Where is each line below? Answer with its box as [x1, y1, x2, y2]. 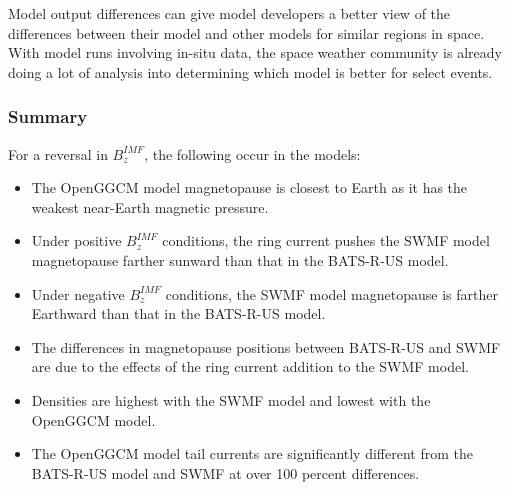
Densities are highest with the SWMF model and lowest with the [31, 389, 431, 410]
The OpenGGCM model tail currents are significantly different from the [31, 443, 473, 464]
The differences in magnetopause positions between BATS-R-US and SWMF [31, 336, 501, 357]
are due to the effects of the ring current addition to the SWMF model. [31, 356, 469, 377]
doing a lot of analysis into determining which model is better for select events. [8, 61, 493, 82]
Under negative [31, 283, 125, 304]
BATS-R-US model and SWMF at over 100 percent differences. [31, 462, 420, 483]
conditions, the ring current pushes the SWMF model [162, 230, 490, 251]
